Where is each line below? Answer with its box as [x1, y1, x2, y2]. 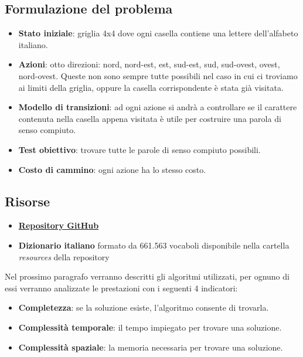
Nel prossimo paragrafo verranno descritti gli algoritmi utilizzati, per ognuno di [5, 270, 290, 283]
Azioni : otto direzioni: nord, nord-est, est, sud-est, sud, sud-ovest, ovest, [18, 58, 280, 70]
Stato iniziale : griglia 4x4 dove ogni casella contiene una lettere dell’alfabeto [18, 27, 298, 39]
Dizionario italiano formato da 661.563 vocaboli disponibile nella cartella [18, 239, 290, 251]
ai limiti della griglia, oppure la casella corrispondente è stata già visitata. [18, 81, 284, 93]
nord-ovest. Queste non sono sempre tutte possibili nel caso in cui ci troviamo [18, 69, 298, 81]
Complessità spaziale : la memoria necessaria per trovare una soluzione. [18, 341, 283, 353]
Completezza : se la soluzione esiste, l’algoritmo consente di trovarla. [18, 301, 269, 314]
